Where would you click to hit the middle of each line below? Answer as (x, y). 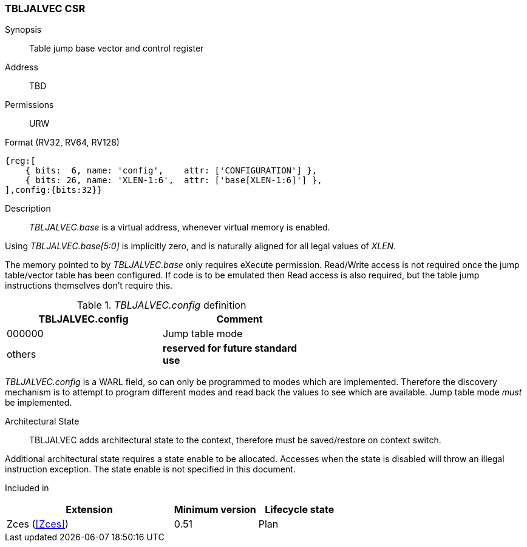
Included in (27, 488)
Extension (89, 510)
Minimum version (215, 510)
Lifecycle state (300, 510)
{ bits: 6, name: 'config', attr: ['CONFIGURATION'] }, (171, 171)
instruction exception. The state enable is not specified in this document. (150, 469)
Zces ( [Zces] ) (38, 524)
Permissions (29, 105)
